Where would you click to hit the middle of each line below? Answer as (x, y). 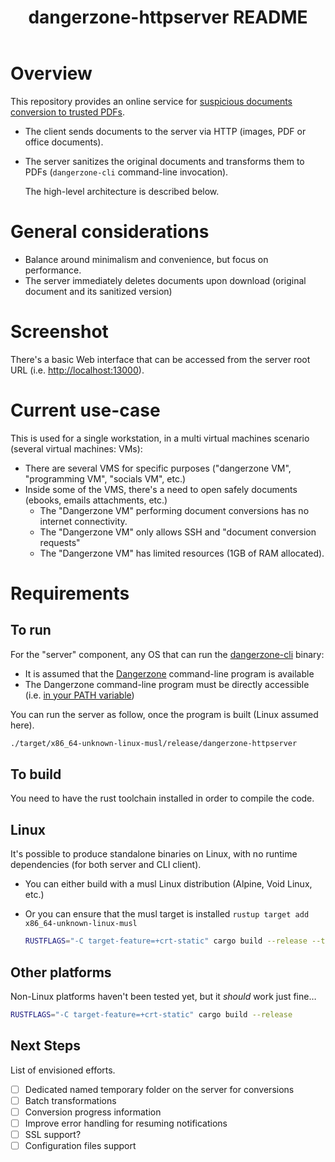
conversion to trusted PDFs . (68, 112)
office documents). (64, 142)
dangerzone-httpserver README (168, 17)
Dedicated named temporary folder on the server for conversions (159, 1089)
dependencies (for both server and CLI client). (106, 865)
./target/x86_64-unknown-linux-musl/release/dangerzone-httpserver (154, 743)
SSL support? (53, 1134)
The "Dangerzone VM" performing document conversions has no (174, 510)
